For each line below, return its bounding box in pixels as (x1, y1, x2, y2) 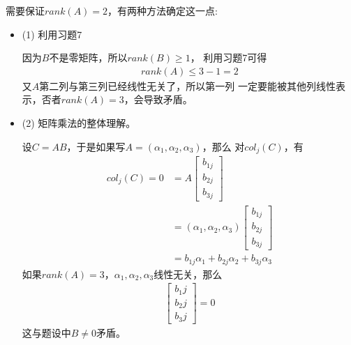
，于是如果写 (66, 139, 126, 153)
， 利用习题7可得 (190, 50, 267, 65)
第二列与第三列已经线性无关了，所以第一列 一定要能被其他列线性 (39, 78, 336, 93)
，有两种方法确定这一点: (107, 3, 218, 17)
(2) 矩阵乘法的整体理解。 (22, 116, 136, 130)
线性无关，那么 (154, 266, 223, 281)
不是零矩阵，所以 (49, 50, 128, 65)
